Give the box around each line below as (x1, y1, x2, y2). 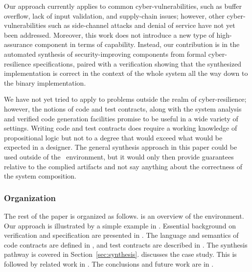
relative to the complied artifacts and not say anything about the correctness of (4, 161, 242, 171)
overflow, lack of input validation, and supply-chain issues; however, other (4, 10, 225, 21)
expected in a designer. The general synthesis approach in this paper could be (4, 142, 237, 152)
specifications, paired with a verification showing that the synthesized (33, 58, 242, 68)
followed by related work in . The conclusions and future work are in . (4, 258, 214, 269)
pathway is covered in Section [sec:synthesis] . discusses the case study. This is (4, 249, 237, 259)
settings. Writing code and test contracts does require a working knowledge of (4, 123, 237, 133)
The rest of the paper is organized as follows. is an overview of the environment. (4, 210, 244, 221)
